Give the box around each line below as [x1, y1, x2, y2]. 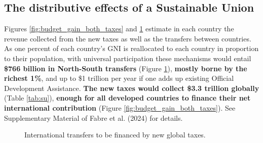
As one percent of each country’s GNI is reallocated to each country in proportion [4, 43, 259, 54]
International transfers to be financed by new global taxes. [24, 129, 206, 140]
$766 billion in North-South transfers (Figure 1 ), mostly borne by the [4, 63, 247, 73]
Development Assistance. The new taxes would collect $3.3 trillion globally [4, 82, 259, 93]
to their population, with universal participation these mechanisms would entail [4, 53, 251, 63]
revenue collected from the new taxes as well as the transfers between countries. [4, 33, 251, 43]
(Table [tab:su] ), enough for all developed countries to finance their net [4, 92, 251, 103]
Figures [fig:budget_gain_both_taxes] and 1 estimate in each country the [4, 23, 234, 34]
